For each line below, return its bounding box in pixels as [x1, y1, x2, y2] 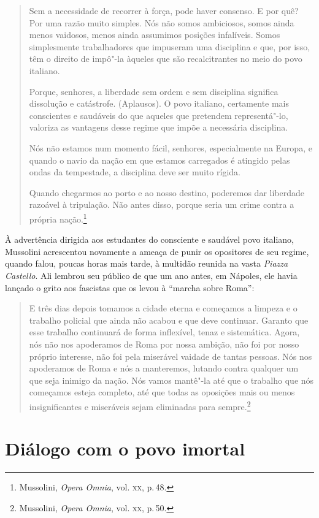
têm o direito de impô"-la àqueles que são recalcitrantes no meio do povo [29, 52, 302, 65]
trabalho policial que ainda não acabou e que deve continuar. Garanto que [29, 313, 309, 326]
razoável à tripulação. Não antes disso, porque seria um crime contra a [29, 198, 294, 211]
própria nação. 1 [29, 210, 87, 225]
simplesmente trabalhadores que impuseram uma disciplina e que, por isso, [29, 40, 310, 53]
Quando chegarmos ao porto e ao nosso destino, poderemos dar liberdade [29, 186, 304, 199]
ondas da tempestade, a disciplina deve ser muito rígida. [29, 166, 240, 178]
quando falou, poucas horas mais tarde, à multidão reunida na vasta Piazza [5, 257, 288, 270]
